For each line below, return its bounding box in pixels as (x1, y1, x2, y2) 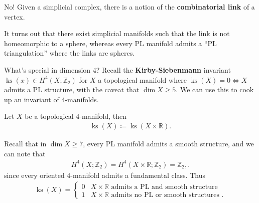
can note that (4, 148, 46, 158)
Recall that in (4, 138, 47, 148)
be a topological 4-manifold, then (25, 111, 126, 121)
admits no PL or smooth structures (111, 191, 219, 198)
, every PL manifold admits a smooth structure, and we (83, 138, 254, 148)
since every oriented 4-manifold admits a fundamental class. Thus (4, 169, 206, 180)
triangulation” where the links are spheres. (4, 48, 135, 58)
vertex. (4, 11, 25, 22)
